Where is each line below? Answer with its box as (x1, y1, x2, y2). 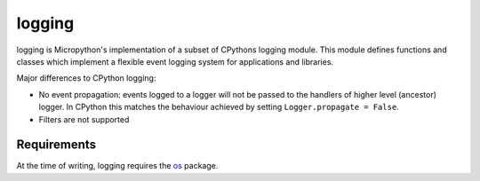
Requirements (16, 138, 97, 153)
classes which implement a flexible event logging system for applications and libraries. (16, 56, 333, 67)
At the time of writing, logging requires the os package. (16, 161, 219, 171)
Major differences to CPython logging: (16, 73, 156, 83)
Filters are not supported (38, 114, 130, 124)
